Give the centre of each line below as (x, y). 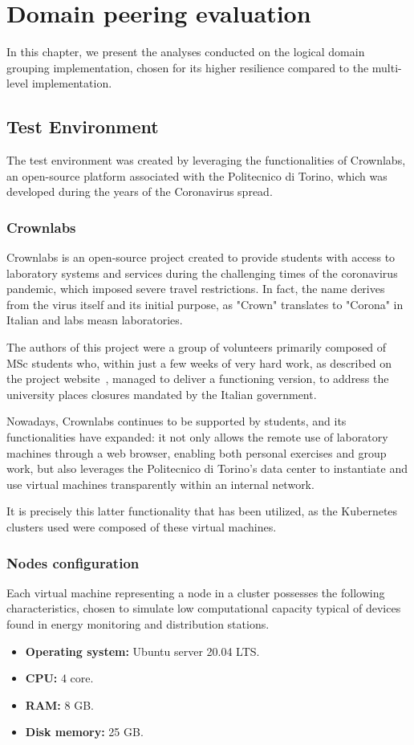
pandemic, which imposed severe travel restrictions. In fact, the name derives (196, 289)
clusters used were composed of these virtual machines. (142, 527)
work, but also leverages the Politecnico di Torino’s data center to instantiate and (207, 468)
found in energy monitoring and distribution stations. (138, 624)
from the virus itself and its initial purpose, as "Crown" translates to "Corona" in (205, 304)
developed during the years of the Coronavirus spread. (140, 191)
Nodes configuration (73, 562)
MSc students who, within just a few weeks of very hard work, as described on (199, 362)
